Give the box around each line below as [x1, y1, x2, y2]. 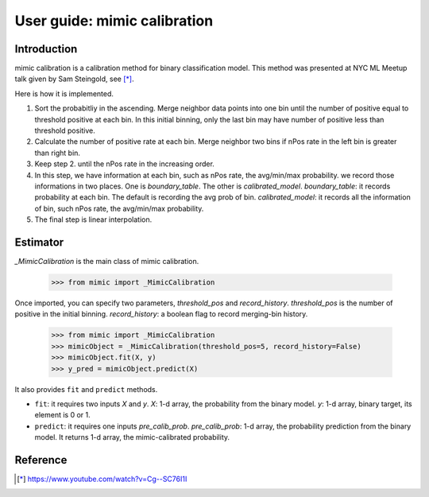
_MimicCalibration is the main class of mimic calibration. [14, 257, 199, 266]
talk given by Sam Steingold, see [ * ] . [14, 74, 134, 83]
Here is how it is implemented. [14, 88, 114, 99]
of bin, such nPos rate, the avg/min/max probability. [34, 204, 204, 213]
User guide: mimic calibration [14, 12, 214, 29]
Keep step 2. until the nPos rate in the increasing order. [34, 159, 214, 169]
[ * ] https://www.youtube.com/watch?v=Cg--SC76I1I [17, 474, 187, 484]
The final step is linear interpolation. [34, 215, 153, 224]
